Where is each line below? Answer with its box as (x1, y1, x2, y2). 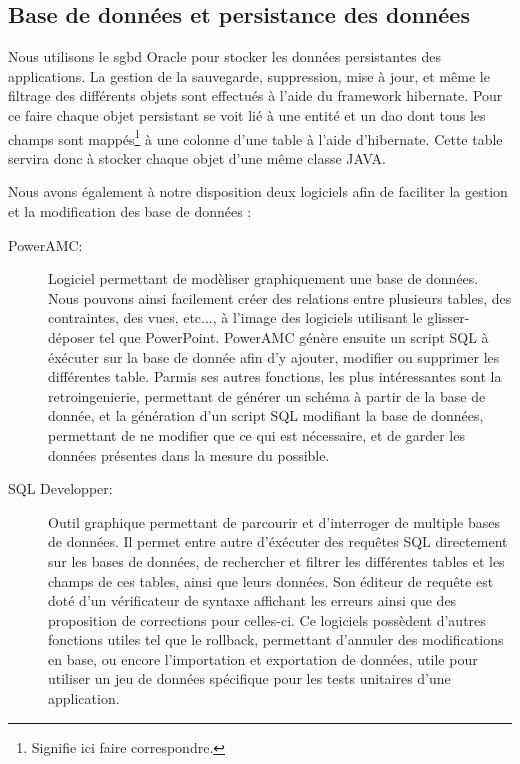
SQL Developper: (8, 478, 113, 499)
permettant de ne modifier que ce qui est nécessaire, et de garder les (48, 424, 465, 445)
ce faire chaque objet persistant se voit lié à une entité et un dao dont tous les (8, 104, 486, 125)
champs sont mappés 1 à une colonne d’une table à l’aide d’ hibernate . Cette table (8, 125, 503, 149)
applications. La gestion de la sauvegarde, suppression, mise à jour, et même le (8, 65, 490, 86)
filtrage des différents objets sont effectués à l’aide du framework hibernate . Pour (8, 85, 503, 106)
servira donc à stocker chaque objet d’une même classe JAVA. (8, 147, 386, 168)
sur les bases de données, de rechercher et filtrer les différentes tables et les (48, 550, 505, 571)
